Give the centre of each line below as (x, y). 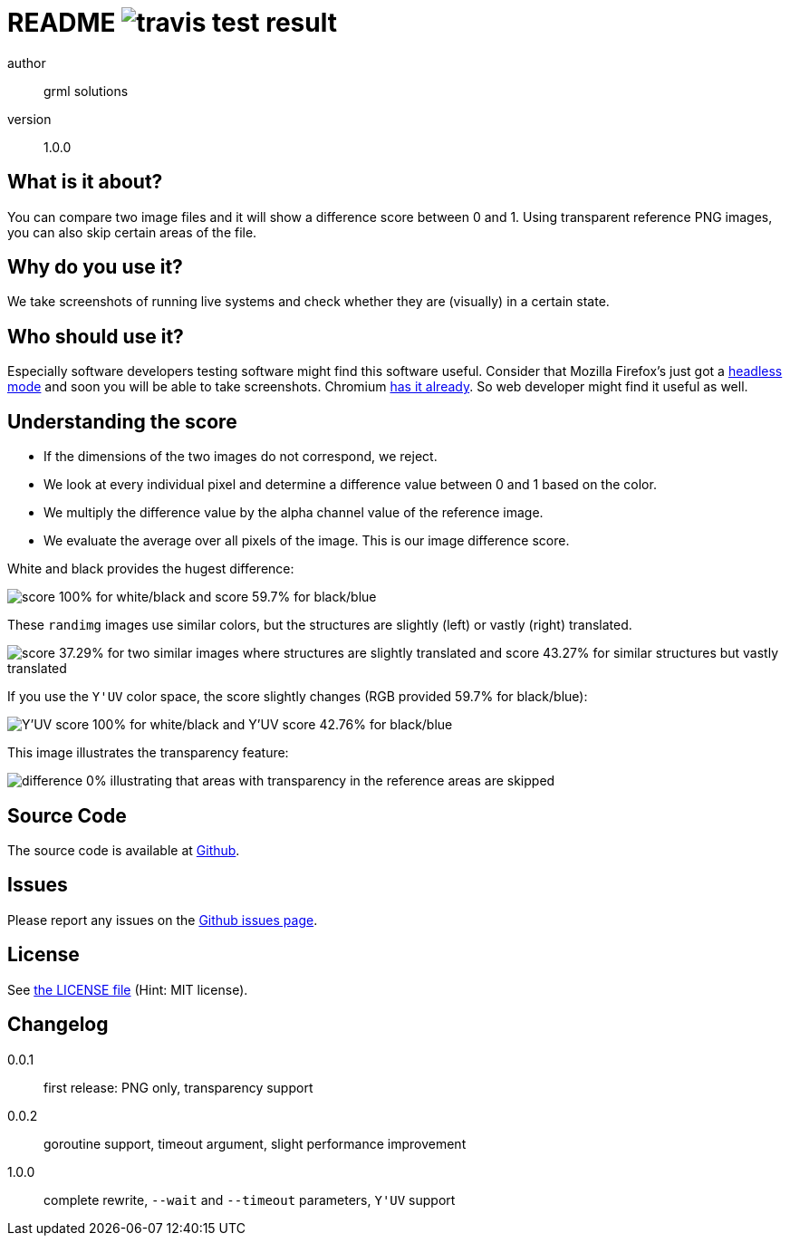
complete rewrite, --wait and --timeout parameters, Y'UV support (250, 1200)
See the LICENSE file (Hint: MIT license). (128, 989)
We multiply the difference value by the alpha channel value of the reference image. (294, 513)
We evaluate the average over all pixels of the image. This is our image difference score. (307, 541)
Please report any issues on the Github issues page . (163, 920)
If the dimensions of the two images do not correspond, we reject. (241, 457)
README (62, 23)
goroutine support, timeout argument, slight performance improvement (255, 1143)
